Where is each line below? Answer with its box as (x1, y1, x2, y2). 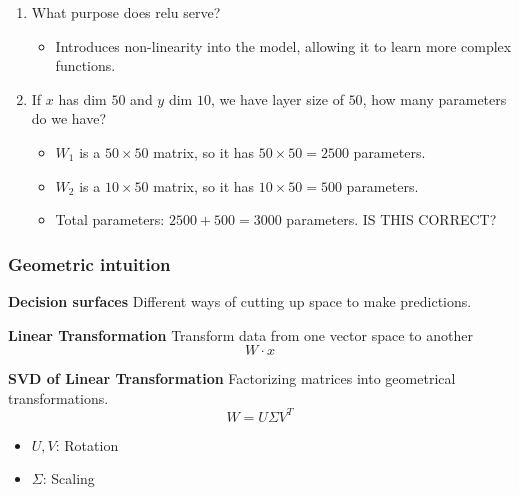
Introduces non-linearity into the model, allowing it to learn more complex (55, 35, 512, 56)
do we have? (31, 108, 107, 129)
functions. (55, 55, 116, 76)
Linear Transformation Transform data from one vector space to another (8, 324, 473, 345)
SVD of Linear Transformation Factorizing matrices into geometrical (8, 368, 456, 389)
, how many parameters (362, 88, 507, 109)
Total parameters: (55, 209, 165, 230)
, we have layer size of (210, 88, 344, 109)
